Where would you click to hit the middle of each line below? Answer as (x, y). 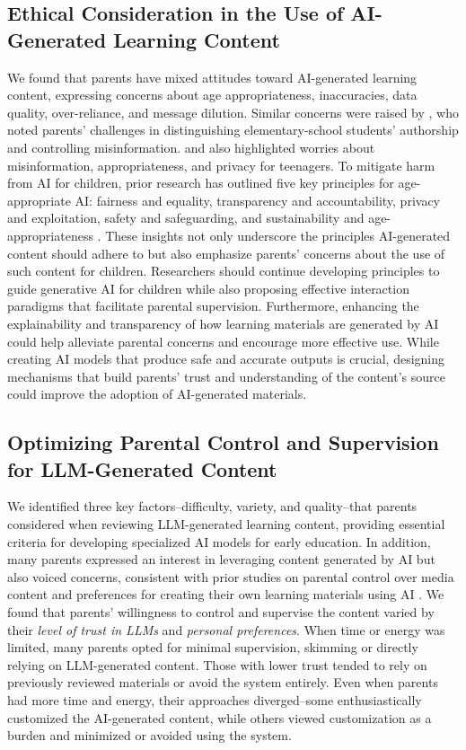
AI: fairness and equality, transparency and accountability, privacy (257, 200)
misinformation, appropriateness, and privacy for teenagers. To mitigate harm (221, 165)
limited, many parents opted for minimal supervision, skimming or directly (213, 647)
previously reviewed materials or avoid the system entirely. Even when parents (223, 682)
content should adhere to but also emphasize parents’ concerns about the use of (226, 253)
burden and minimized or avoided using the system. (149, 735)
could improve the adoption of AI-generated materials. (157, 394)
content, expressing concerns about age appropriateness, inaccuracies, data (212, 95)
